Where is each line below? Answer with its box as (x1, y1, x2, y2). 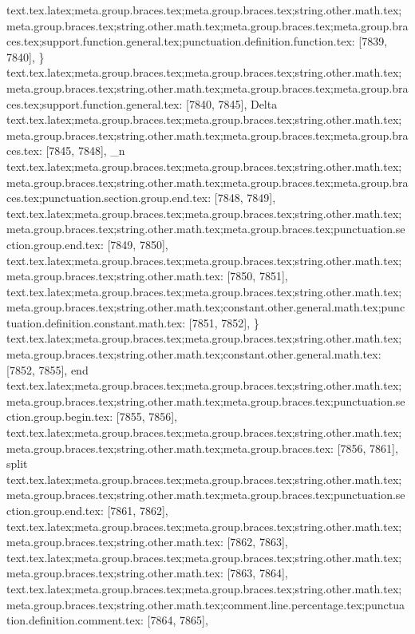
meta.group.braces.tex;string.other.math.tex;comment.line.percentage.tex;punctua (6, 596, 405, 612)
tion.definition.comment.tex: (6, 612, 144, 628)
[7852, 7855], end (6, 361, 89, 378)
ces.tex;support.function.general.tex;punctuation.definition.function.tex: (6, 33, 355, 50)
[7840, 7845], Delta (186, 95, 278, 112)
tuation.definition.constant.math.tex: (6, 314, 186, 331)
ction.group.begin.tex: (6, 408, 113, 425)
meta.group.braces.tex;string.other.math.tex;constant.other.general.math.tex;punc (6, 299, 405, 315)
